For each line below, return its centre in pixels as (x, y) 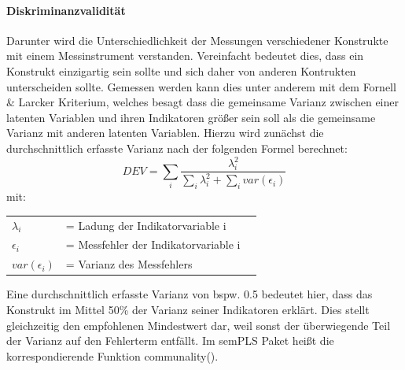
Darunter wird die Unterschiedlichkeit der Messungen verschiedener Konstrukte (197, 40)
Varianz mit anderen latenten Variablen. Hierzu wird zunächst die (165, 133)
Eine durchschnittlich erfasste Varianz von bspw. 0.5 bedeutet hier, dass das (190, 294)
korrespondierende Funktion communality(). (112, 355)
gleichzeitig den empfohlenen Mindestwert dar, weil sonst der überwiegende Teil (199, 325)
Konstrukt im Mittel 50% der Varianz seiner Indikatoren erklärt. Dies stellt (188, 309)
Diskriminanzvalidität (66, 10)
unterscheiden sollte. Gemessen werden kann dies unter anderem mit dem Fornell (201, 86)
